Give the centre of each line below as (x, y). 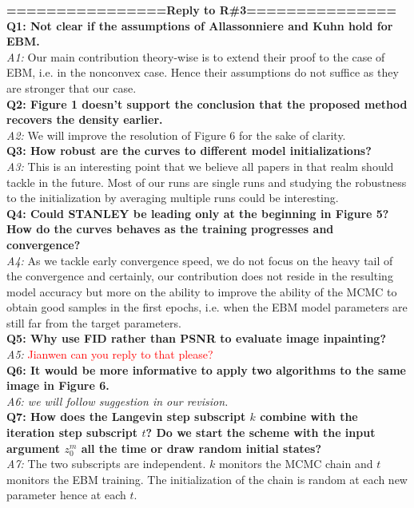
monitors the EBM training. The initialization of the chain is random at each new (207, 479)
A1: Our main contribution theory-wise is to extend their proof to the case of (196, 56)
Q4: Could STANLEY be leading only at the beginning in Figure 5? (198, 213)
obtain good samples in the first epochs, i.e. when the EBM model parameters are (207, 307)
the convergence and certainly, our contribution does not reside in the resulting (200, 276)
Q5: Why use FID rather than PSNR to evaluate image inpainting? (197, 338)
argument (34, 448)
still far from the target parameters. (94, 322)
